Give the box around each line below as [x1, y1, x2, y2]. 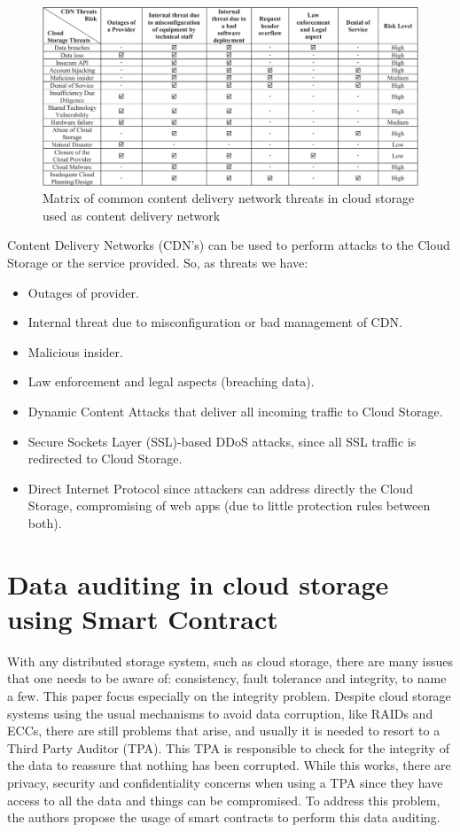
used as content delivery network [43, 206, 221, 224]
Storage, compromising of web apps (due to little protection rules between [27, 496, 431, 515]
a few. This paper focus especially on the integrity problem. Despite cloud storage [7, 687, 451, 705]
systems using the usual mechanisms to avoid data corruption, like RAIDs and [7, 704, 433, 722]
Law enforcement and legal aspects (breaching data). [27, 372, 315, 391]
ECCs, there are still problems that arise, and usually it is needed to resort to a [7, 721, 441, 740]
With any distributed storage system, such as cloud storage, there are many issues [7, 651, 453, 670]
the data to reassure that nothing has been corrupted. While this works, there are [7, 756, 451, 774]
